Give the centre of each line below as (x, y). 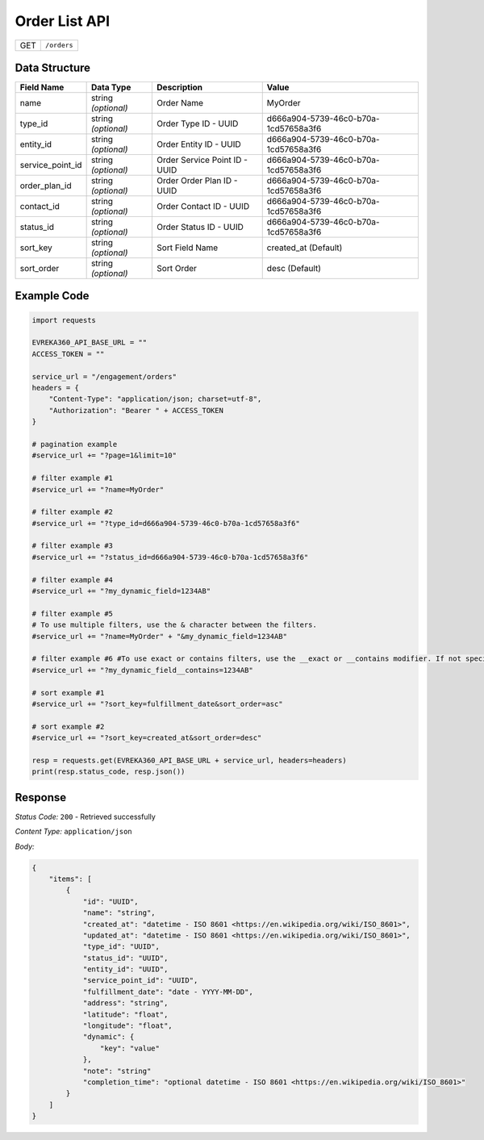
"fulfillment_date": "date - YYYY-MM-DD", (168, 992)
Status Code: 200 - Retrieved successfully (86, 816)
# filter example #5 (72, 614)
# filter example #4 (72, 580)
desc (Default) (294, 269)
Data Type (111, 87)
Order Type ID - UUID (198, 123)
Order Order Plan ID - (197, 181)
